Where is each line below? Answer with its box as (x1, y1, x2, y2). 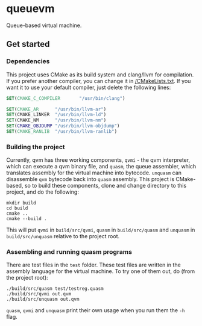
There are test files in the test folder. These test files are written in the (6, 261, 181, 269)
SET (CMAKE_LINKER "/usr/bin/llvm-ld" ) (6, 112, 107, 118)
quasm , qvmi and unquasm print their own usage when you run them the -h (6, 307, 185, 314)
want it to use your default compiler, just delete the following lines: (6, 84, 171, 91)
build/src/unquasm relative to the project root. (6, 233, 120, 240)
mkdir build (6, 200, 36, 206)
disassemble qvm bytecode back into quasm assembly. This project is (6, 176, 175, 183)
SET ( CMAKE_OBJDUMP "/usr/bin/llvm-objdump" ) (6, 123, 120, 129)
